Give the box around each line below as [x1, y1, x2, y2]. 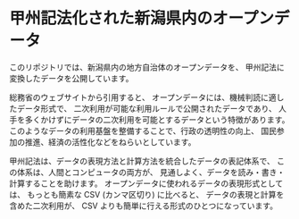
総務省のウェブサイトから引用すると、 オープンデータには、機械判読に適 [9, 91, 277, 103]
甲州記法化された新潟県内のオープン [9, 8, 275, 29]
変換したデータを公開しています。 [9, 72, 134, 83]
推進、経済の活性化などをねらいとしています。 [24, 136, 196, 147]
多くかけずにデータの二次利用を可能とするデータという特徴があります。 [24, 114, 290, 125]
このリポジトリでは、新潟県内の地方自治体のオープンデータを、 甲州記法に [9, 62, 286, 72]
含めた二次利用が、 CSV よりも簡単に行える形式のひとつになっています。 [9, 200, 278, 211]
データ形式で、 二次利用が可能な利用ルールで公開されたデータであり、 [16, 103, 277, 114]
